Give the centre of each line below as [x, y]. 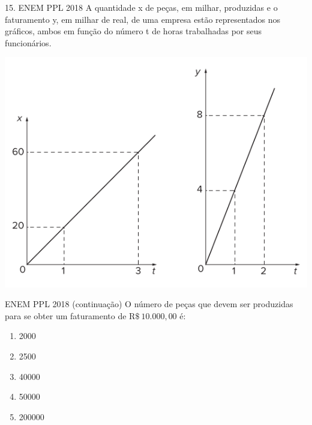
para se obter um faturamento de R [70, 315]
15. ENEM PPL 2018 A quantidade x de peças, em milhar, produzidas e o [141, 7]
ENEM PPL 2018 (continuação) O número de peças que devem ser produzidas [149, 304]
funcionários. [28, 42]
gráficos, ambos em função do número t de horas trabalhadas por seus [133, 31]
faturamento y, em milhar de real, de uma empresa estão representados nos [143, 19]
